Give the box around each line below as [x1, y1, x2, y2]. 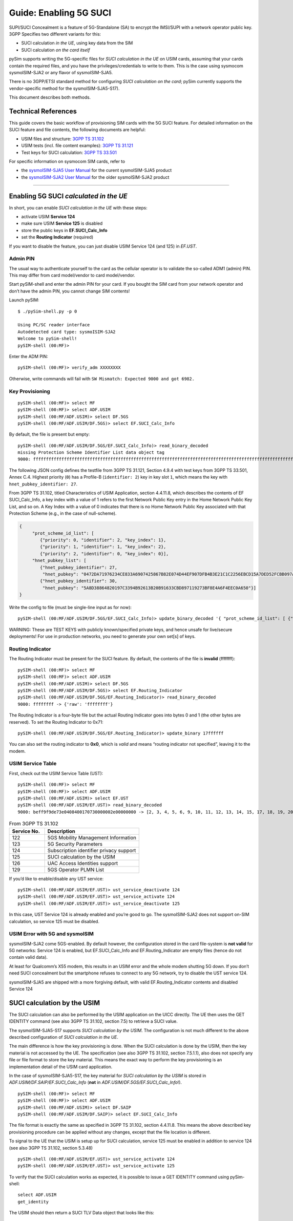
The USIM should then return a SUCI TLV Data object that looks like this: [9, 1210, 154, 1216]
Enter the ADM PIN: [9, 354, 48, 359]
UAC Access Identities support [47, 860, 118, 866]
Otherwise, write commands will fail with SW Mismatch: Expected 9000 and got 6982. [9, 376, 195, 381]
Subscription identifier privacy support [47, 847, 136, 854]
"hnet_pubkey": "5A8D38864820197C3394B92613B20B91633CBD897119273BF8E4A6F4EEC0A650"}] [42, 585, 256, 590]
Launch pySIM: [9, 297, 40, 303]
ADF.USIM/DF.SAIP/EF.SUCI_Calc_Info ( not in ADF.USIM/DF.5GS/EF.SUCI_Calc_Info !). [9, 1079, 182, 1085]
